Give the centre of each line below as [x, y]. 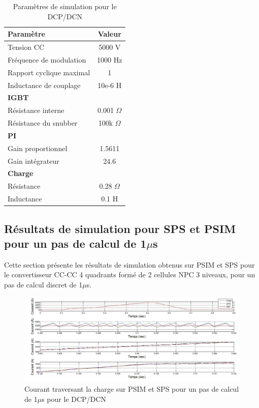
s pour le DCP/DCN [74, 399]
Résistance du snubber [43, 123]
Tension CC [26, 47]
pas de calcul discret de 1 [43, 285]
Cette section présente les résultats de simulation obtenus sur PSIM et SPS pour [129, 264]
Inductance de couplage [44, 85]
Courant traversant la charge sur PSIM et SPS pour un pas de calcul [132, 389]
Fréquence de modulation [47, 59]
